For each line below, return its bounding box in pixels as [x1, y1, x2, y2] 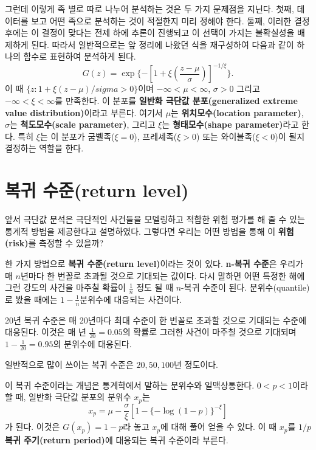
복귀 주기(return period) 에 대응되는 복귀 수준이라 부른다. [5, 434, 228, 446]
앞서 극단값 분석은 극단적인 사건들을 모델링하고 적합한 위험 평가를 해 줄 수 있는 [5, 213, 305, 226]
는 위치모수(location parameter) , [170, 106, 304, 119]
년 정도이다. [173, 358, 218, 371]
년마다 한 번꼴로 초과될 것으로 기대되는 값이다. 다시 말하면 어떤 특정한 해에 [20, 269, 305, 282]
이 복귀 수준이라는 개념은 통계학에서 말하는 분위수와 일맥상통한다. [5, 378, 255, 391]
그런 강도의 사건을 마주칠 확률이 [5, 281, 126, 294]
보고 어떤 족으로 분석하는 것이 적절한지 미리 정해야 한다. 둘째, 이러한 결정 [31, 14, 310, 27]
